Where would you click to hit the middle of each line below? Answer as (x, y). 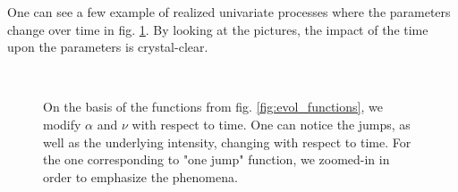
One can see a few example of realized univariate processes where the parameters (229, 12)
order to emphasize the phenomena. (140, 176)
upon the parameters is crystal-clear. (108, 47)
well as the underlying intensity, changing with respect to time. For (227, 142)
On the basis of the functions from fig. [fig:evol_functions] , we (213, 107)
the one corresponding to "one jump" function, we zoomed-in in (216, 159)
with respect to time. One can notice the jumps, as (271, 124)
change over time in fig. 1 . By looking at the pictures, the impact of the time (218, 29)
